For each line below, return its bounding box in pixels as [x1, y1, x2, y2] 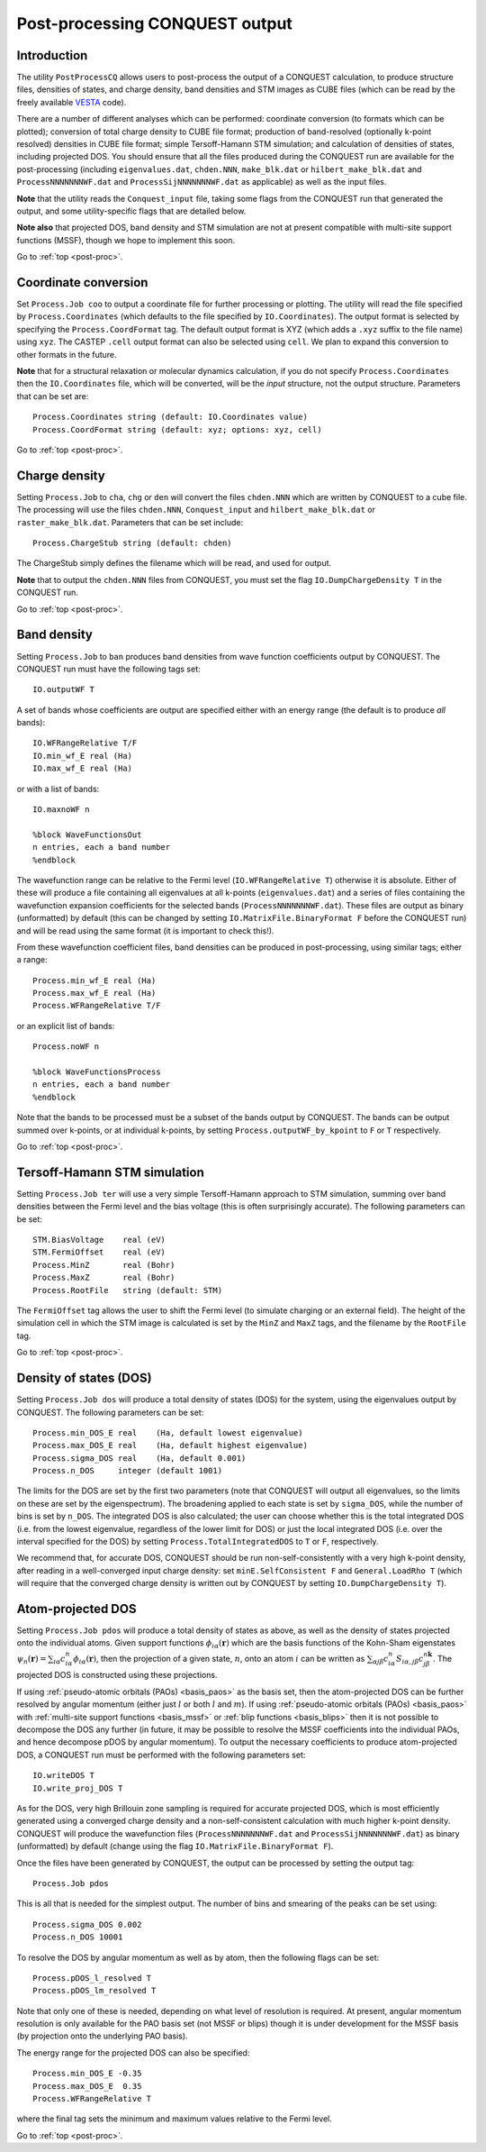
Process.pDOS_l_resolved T [32, 1973, 152, 1983]
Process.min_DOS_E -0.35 [32, 2068, 142, 2079]
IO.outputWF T [32, 685, 94, 695]
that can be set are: [16, 390, 89, 401]
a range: [16, 954, 48, 965]
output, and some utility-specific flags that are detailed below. [16, 205, 247, 216]
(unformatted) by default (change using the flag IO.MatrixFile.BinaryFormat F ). [16, 1841, 334, 1852]
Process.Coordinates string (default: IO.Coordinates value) [32, 412, 308, 423]
